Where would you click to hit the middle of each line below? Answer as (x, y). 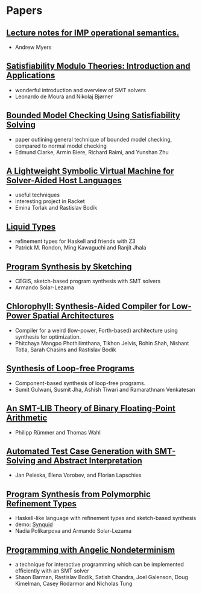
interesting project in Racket (50, 201)
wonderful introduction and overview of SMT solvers (80, 90)
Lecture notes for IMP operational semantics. (93, 33)
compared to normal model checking (61, 146)
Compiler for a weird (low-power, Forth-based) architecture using (96, 330)
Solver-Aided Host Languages (64, 180)
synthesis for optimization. (48, 337)
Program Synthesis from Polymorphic (78, 494)
